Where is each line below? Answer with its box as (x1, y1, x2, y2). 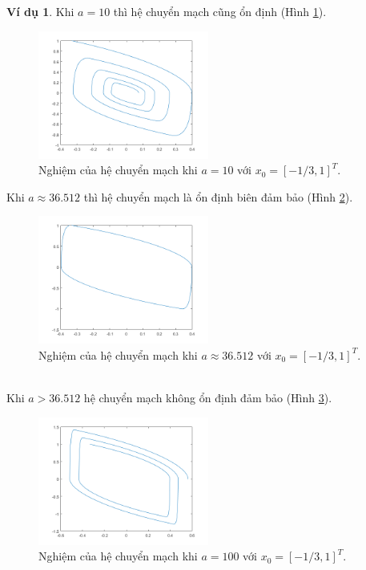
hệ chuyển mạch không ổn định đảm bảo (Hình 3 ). (83, 389, 332, 406)
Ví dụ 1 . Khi (6, 3, 74, 19)
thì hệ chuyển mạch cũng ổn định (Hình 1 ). (113, 3, 327, 19)
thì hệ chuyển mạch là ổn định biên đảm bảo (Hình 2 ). (83, 188, 353, 205)
